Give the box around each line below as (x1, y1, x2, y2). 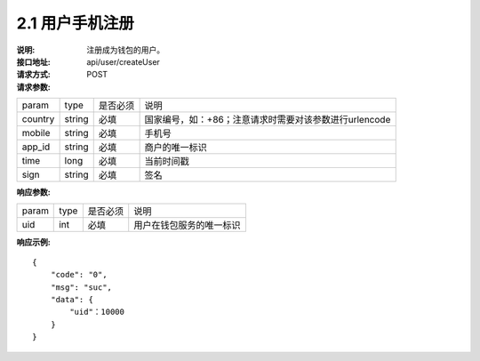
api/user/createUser (86, 56, 160, 67)
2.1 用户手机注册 (16, 13, 135, 33)
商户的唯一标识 (144, 141, 208, 154)
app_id (21, 140, 51, 153)
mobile (21, 127, 51, 140)
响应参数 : (16, 187, 51, 197)
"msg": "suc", (50, 282, 113, 293)
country (21, 113, 55, 125)
